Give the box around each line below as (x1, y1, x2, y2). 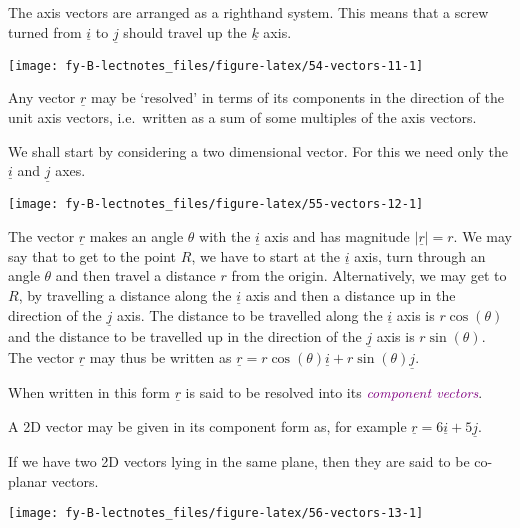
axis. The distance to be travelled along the (116, 304, 383, 325)
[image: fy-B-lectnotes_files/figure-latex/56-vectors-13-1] (8, 506, 424, 521)
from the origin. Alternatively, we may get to (231, 265, 507, 286)
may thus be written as (89, 346, 232, 367)
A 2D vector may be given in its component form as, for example (8, 415, 407, 436)
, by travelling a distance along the (18, 284, 232, 305)
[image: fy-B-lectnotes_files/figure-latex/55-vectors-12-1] (8, 197, 424, 212)
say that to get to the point (8, 245, 177, 266)
